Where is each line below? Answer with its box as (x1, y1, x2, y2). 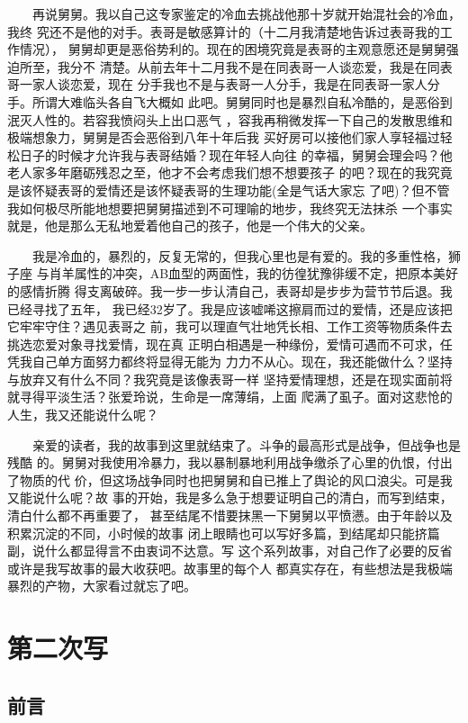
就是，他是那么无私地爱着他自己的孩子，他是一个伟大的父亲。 (7, 216, 373, 235)
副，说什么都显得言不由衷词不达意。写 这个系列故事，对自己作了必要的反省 (7, 541, 453, 560)
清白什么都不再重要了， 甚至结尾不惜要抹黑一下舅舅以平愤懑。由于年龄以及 (7, 506, 453, 525)
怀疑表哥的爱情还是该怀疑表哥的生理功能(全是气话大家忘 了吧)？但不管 (31, 180, 450, 199)
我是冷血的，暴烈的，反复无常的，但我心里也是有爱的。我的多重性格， (31, 246, 448, 265)
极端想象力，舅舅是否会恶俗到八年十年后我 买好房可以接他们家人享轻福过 (7, 128, 440, 147)
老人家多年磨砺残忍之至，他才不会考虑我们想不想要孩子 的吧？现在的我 (7, 163, 427, 182)
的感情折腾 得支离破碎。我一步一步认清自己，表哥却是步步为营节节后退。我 (7, 281, 453, 300)
